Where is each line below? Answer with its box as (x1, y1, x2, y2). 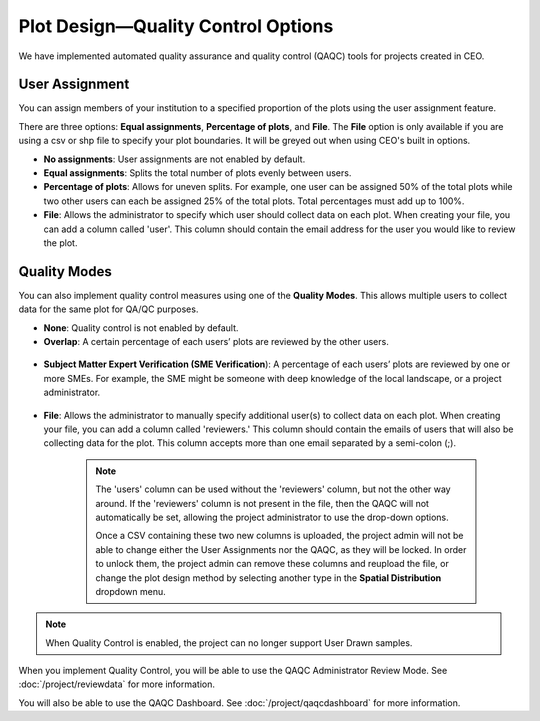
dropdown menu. (95, 585, 166, 597)
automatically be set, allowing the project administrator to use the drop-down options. (95, 511, 449, 523)
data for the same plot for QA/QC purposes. (18, 303, 199, 315)
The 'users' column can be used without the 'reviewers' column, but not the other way (95, 483, 451, 495)
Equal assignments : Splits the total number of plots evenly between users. (43, 167, 352, 179)
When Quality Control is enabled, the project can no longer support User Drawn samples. (45, 636, 413, 649)
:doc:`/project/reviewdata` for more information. (18, 678, 215, 690)
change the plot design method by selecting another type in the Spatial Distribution (95, 571, 442, 584)
